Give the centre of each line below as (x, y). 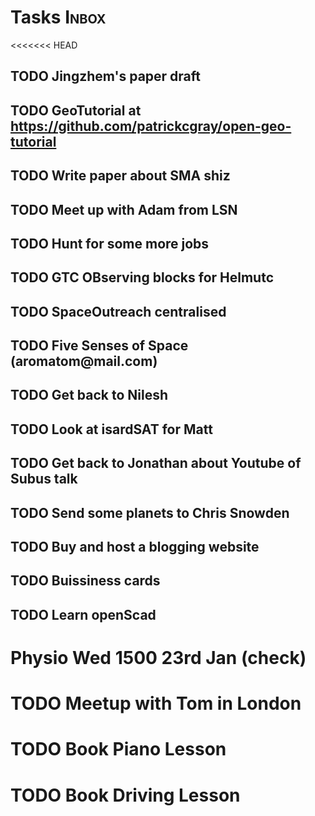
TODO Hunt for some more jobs (110, 243)
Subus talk (44, 479)
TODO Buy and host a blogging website (135, 547)
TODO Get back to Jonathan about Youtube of (156, 463)
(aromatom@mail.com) (84, 361)
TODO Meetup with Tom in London (156, 703)
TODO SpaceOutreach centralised (118, 311)
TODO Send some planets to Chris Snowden (150, 512)
